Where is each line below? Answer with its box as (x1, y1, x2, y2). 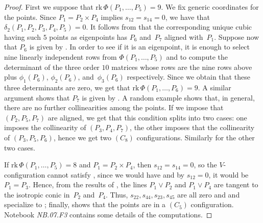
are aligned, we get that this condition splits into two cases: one (47, 112, 247, 122)
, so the (194, 159, 217, 170)
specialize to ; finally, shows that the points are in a (4, 199, 166, 210)
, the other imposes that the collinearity (130, 122, 255, 133)
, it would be (208, 169, 249, 180)
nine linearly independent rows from (4, 51, 117, 62)
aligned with (164, 31, 203, 42)
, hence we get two (53, 132, 112, 142)
